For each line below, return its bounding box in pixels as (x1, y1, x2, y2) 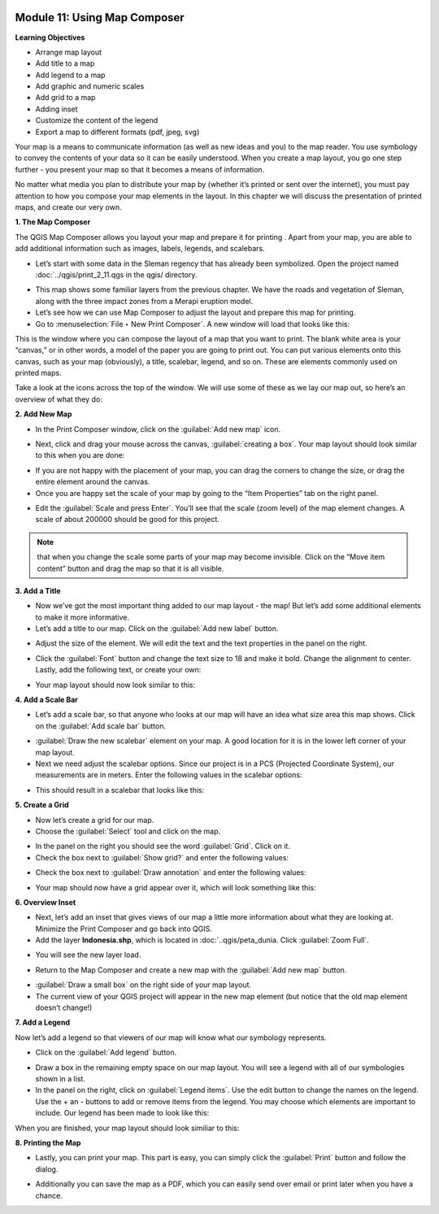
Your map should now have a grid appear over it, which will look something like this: (35, 882, 316, 892)
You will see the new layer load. (35, 950, 141, 959)
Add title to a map (35, 59, 95, 68)
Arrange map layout (35, 47, 102, 57)
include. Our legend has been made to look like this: (35, 1108, 210, 1118)
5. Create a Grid (15, 800, 69, 810)
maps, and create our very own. (15, 202, 122, 211)
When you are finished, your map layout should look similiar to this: (15, 1123, 240, 1133)
